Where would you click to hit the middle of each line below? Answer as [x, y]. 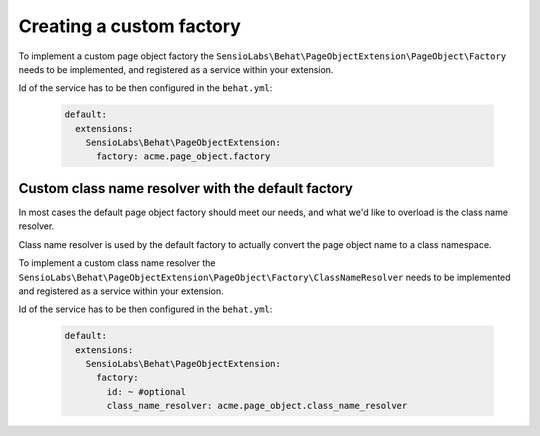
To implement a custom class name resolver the [117, 263]
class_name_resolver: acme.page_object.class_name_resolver [257, 406]
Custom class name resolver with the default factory [186, 188]
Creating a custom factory [130, 26]
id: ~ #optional [146, 391]
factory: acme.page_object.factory [183, 156]
